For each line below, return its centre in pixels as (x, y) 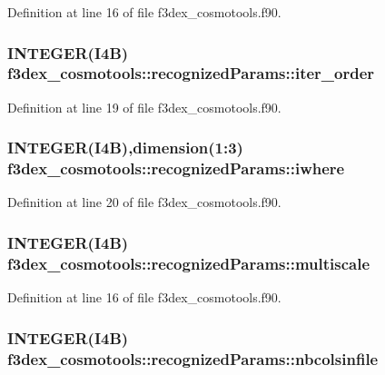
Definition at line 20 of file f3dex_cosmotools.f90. (144, 202)
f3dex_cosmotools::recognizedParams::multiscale (189, 263)
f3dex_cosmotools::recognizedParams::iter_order (191, 73)
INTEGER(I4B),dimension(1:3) (125, 148)
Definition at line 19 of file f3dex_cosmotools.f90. (144, 107)
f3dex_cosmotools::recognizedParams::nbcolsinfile (193, 358)
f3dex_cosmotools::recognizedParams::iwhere (176, 168)
